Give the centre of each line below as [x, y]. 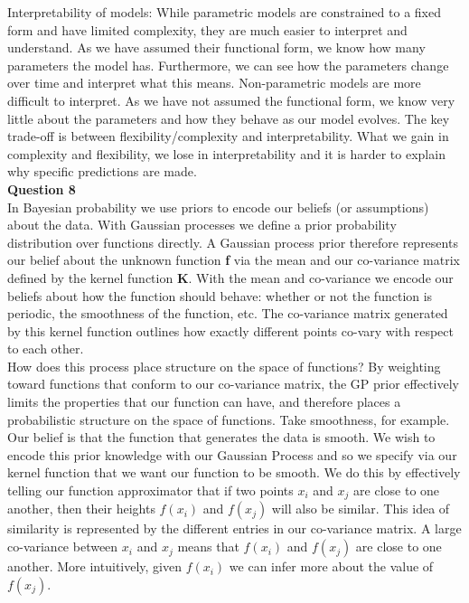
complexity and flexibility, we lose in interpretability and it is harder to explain [226, 153]
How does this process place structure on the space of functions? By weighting [224, 366]
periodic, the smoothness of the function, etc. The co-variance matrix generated [228, 313]
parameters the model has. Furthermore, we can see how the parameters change [228, 65]
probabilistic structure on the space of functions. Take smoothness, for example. [229, 419]
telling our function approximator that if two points [150, 490]
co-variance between [63, 546]
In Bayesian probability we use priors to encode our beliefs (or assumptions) [218, 207]
